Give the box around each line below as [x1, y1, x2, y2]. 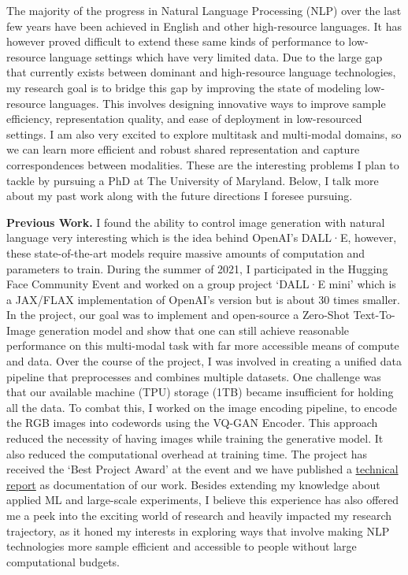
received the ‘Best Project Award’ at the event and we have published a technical [6, 461, 399, 477]
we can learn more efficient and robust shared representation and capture [6, 141, 360, 158]
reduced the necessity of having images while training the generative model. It [6, 430, 384, 447]
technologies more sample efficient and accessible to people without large [6, 538, 357, 555]
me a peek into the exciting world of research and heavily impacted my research [6, 507, 392, 523]
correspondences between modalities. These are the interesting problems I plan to [6, 156, 399, 172]
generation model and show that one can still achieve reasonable [39, 321, 350, 338]
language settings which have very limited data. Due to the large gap [49, 48, 383, 65]
